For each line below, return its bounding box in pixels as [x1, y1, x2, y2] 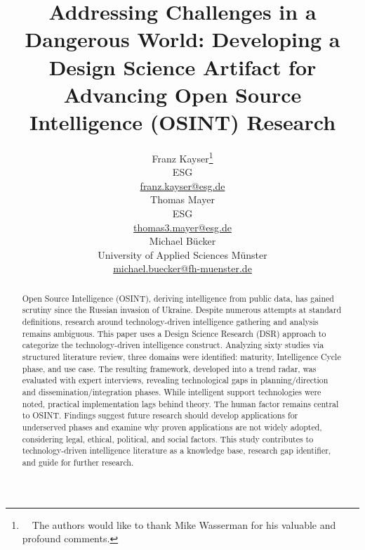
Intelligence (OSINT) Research [29, 107, 336, 136]
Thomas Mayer [150, 192, 215, 207]
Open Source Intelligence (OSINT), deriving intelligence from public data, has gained [22, 292, 334, 304]
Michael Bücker [149, 234, 216, 248]
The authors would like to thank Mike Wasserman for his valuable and [32, 517, 336, 532]
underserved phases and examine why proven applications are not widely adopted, [22, 421, 322, 433]
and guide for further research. [22, 456, 134, 468]
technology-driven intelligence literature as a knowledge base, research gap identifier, [22, 445, 331, 456]
